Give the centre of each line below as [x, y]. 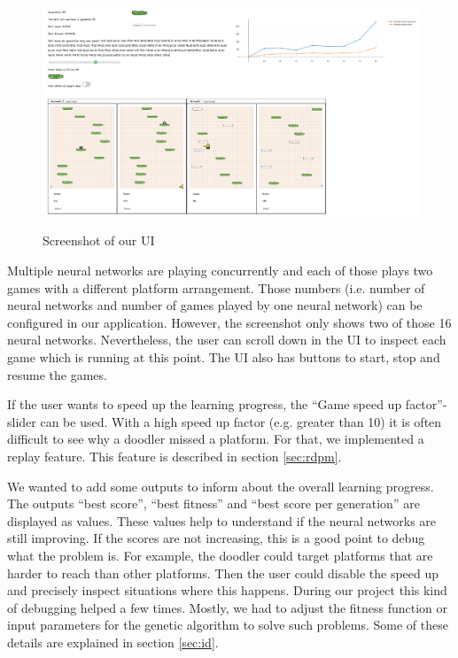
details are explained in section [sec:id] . [113, 642]
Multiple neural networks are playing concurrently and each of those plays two [220, 271]
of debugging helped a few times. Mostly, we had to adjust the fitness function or [228, 607]
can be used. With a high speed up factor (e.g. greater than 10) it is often [241, 421]
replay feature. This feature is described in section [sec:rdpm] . [175, 456]
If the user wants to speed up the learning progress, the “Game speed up [205, 404]
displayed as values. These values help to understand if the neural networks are [222, 520]
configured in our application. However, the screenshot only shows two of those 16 [229, 322]
